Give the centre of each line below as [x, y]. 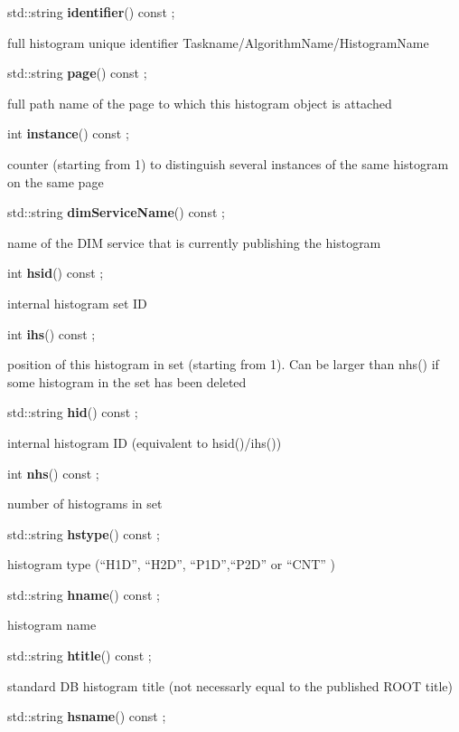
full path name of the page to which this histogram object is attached [200, 103]
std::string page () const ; [77, 73]
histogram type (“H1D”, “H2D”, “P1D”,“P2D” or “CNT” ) [171, 564]
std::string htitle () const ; [80, 656]
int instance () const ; [68, 133]
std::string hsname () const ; [87, 716]
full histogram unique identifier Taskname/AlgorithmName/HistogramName [218, 42]
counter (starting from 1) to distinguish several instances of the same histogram [228, 163]
